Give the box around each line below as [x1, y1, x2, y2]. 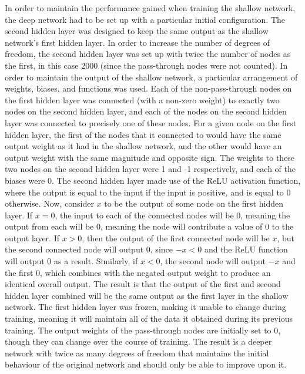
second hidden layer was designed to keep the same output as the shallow [5, 25, 269, 37]
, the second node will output [160, 255, 266, 267]
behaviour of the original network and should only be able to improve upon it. [5, 358, 287, 370]
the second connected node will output [5, 243, 144, 255]
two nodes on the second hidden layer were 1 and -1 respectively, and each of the [5, 163, 296, 175]
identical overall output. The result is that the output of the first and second [5, 278, 281, 290]
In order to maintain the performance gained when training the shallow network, [5, 2, 296, 14]
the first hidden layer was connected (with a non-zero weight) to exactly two [5, 93, 280, 106]
